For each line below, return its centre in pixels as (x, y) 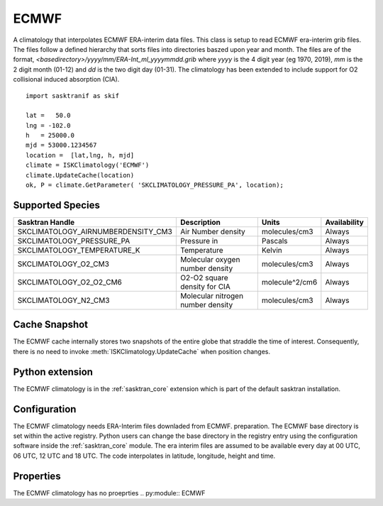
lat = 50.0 (48, 116)
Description (200, 222)
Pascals (274, 241)
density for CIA (205, 286)
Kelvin (272, 250)
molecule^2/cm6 (289, 282)
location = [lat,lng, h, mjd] (80, 155)
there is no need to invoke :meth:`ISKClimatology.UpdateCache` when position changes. (142, 351)
